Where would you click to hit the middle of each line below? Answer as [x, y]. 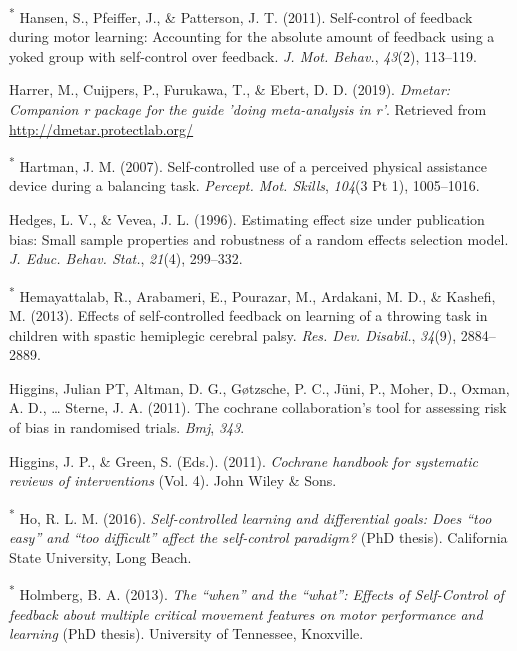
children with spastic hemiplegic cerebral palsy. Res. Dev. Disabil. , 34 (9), [233, 334]
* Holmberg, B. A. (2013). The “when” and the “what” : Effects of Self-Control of [256, 592]
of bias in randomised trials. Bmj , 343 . [127, 427]
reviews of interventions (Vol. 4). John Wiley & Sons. [173, 480]
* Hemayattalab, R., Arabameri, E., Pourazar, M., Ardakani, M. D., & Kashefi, [252, 294]
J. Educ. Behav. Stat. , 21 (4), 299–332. [126, 258]
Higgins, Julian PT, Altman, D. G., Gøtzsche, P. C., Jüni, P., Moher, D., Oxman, [259, 387]
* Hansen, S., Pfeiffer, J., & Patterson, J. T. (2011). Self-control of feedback [241, 15]
